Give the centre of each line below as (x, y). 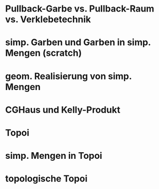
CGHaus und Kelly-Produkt (63, 110)
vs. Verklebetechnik (48, 19)
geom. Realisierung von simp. (68, 76)
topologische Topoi (46, 179)
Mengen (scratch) (44, 53)
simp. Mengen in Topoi (54, 156)
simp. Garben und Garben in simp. (78, 42)
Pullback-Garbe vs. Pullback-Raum (80, 9)
